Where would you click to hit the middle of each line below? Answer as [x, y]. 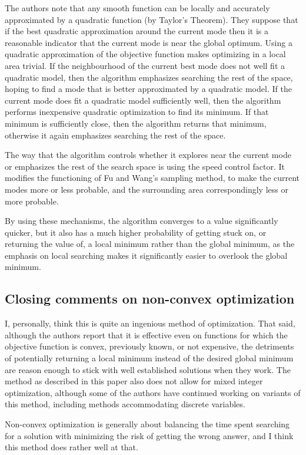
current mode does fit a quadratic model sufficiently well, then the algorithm [143, 100]
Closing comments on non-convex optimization [150, 299]
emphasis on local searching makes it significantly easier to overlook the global [146, 255]
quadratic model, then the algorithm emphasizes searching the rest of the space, [149, 77]
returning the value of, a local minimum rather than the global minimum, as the [150, 244]
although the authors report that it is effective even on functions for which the [146, 334]
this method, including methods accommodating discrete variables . [125, 404]
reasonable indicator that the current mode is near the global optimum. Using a [149, 42]
